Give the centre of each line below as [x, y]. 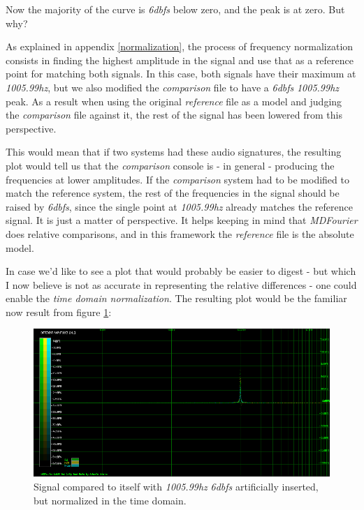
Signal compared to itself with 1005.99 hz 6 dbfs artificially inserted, [176, 487]
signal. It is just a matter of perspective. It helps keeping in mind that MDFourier [182, 220]
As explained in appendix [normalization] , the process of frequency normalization [180, 46]
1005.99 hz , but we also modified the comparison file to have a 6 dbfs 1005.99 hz [173, 87]
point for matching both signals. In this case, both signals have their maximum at [181, 74]
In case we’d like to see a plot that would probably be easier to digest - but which [181, 271]
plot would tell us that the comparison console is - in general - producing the [170, 165]
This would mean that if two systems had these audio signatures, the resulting [174, 152]
